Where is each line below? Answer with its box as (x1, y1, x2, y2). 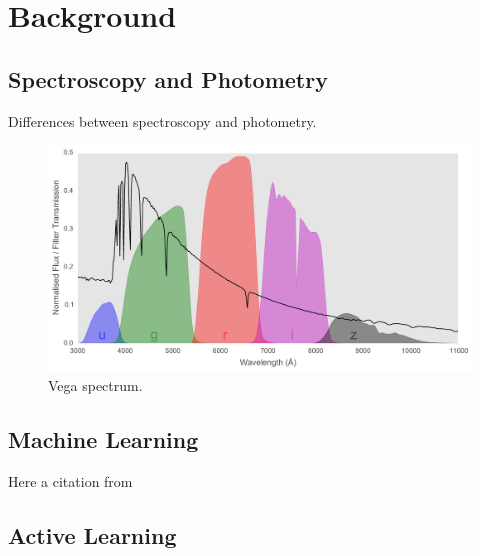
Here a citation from (8, 471, 133, 492)
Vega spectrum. (48, 375, 143, 396)
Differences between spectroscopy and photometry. (8, 110, 317, 131)
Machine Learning (8, 424, 199, 455)
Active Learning (8, 520, 177, 551)
